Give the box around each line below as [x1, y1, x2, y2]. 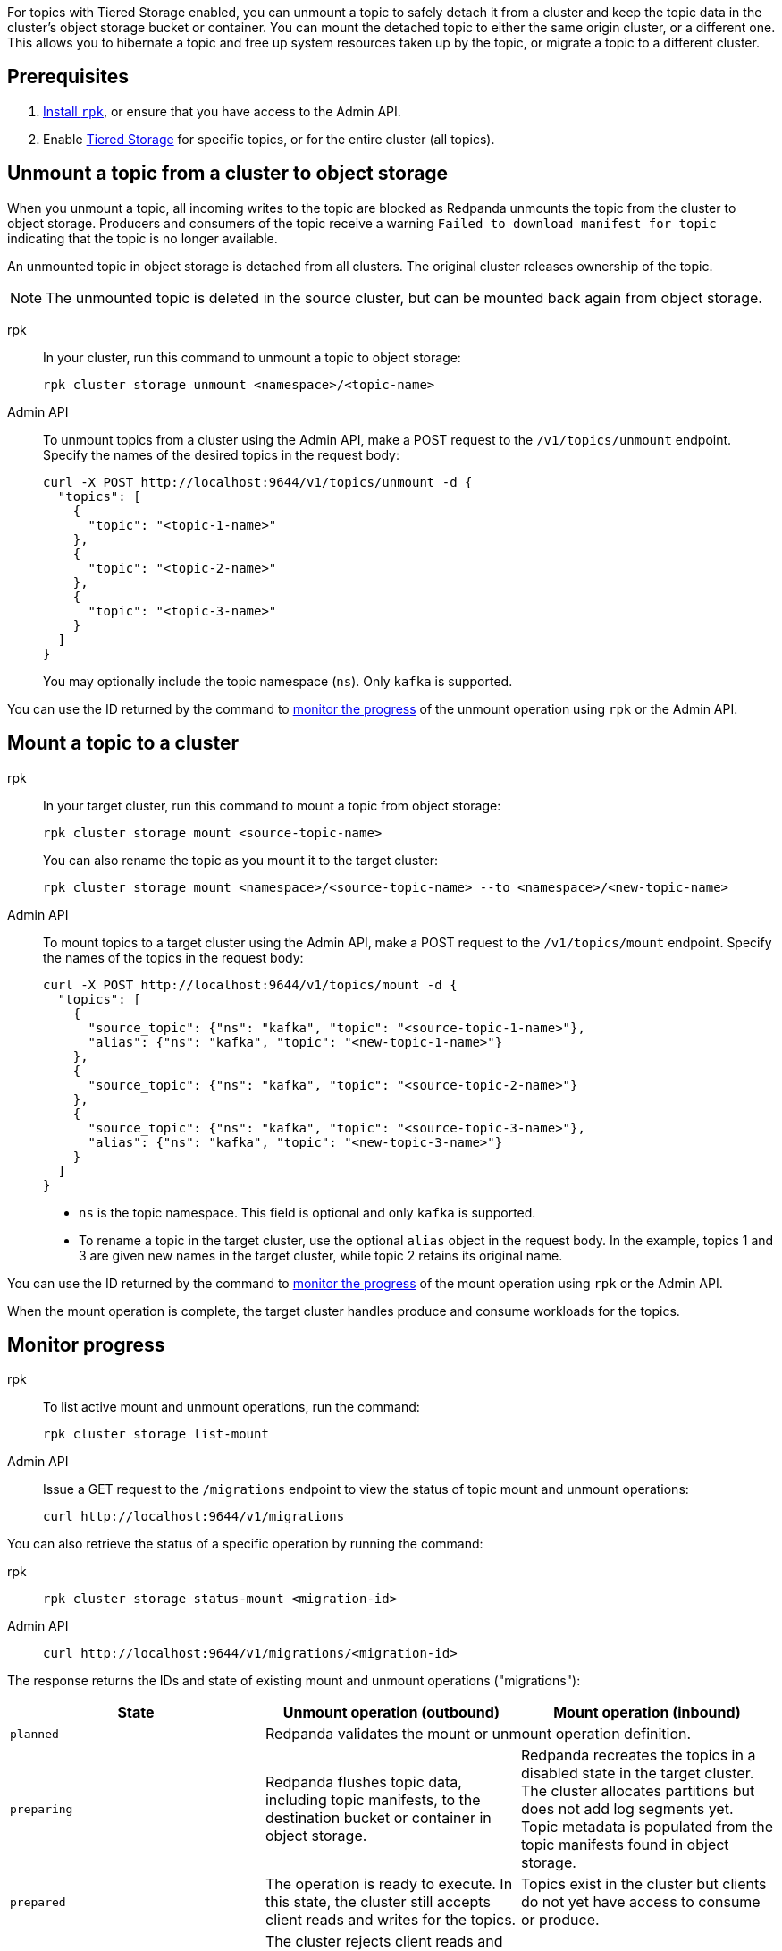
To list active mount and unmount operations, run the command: [43, 1399, 420, 1415]
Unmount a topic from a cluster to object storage [7, 162, 449, 185]
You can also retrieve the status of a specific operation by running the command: [7, 1536, 483, 1552]
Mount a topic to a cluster [7, 732, 239, 755]
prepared [10, 1895, 66, 1909]
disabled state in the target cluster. [520, 1764, 754, 1783]
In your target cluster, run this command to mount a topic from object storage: [43, 797, 501, 813]
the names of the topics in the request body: [43, 949, 304, 965]
